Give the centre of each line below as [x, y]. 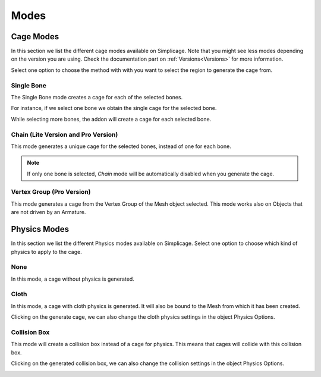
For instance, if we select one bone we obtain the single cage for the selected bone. [114, 108]
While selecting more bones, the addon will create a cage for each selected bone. [111, 119]
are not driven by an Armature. [48, 212]
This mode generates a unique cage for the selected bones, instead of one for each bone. [121, 146]
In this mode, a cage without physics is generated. [73, 279]
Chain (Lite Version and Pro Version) [64, 134]
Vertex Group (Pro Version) [51, 192]
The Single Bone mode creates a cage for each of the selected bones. [97, 97]
